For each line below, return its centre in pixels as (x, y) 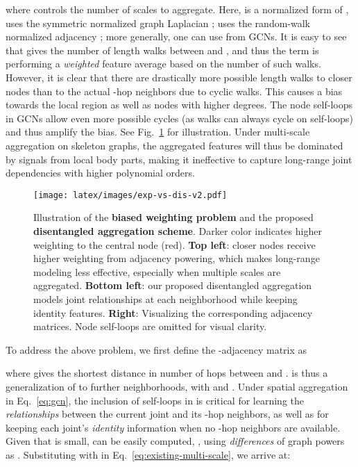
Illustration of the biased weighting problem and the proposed (173, 217)
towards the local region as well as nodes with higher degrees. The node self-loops (179, 105)
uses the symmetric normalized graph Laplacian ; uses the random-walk (158, 23)
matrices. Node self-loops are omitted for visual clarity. (150, 326)
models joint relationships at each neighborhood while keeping (165, 298)
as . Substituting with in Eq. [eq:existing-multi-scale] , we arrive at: (148, 454)
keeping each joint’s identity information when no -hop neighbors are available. (173, 427)
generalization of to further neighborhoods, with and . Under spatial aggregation (177, 386)
